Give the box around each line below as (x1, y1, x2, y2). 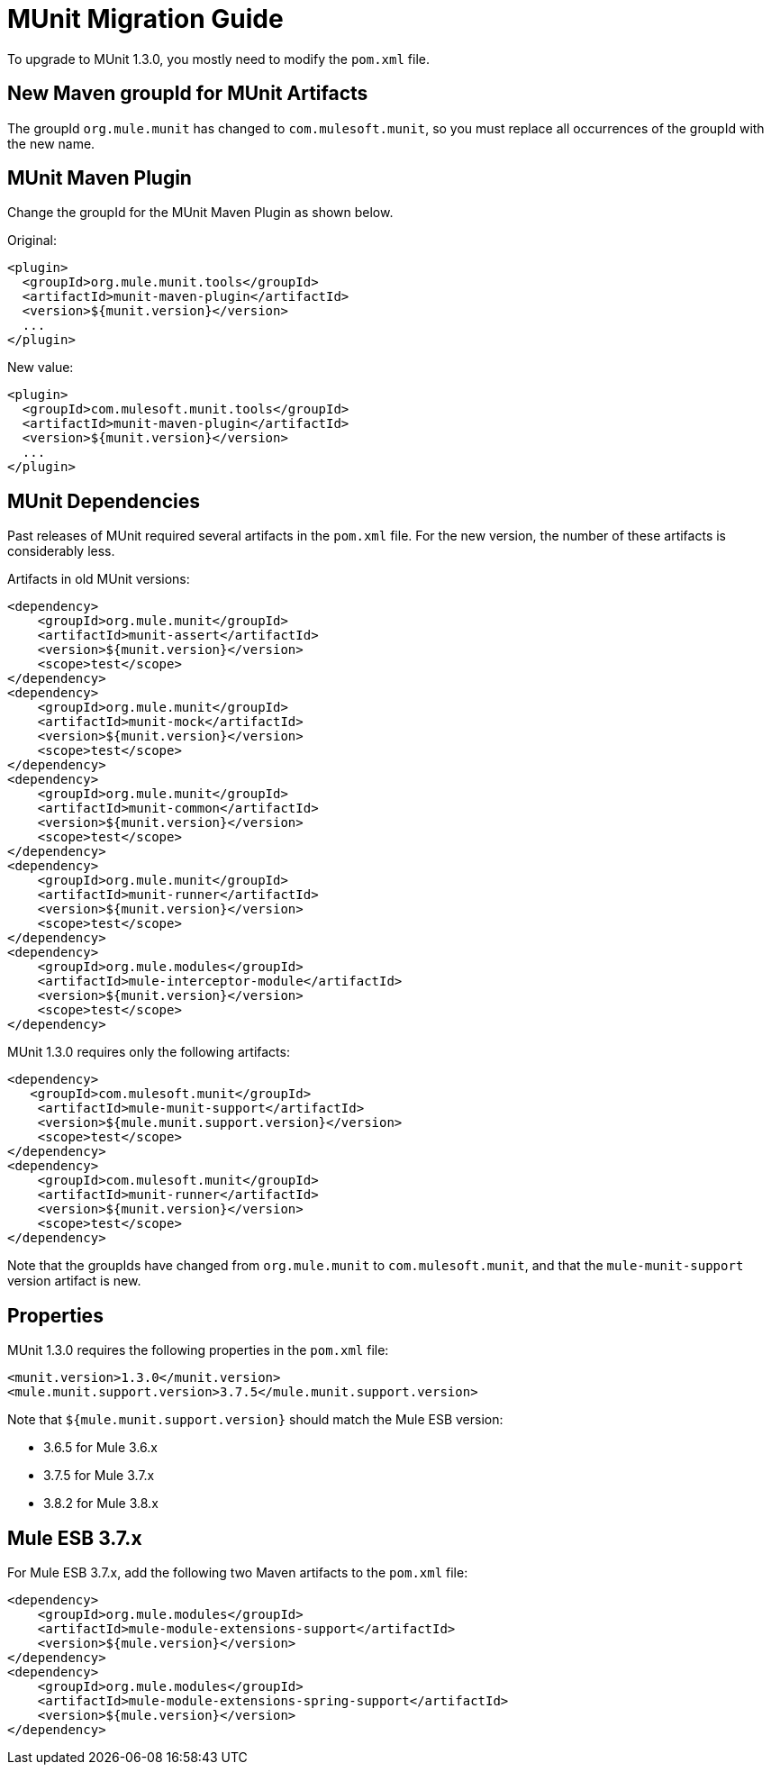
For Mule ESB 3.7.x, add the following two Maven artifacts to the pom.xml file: (7, 1564, 468, 1580)
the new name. (7, 135, 95, 151)
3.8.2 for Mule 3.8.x (43, 1495, 159, 1512)
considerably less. (7, 543, 115, 559)
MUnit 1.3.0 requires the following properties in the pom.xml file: (7, 1342, 389, 1359)
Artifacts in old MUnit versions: (7, 571, 190, 587)
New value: (7, 359, 74, 376)
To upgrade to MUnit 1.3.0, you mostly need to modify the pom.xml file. (7, 50, 431, 67)
